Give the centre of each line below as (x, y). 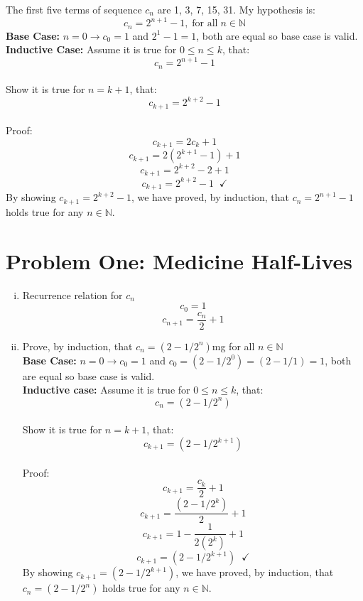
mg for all (233, 346)
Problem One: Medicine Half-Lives (179, 260)
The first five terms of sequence (74, 9)
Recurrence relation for (72, 294)
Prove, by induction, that (77, 346)
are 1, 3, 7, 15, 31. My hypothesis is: (236, 9)
